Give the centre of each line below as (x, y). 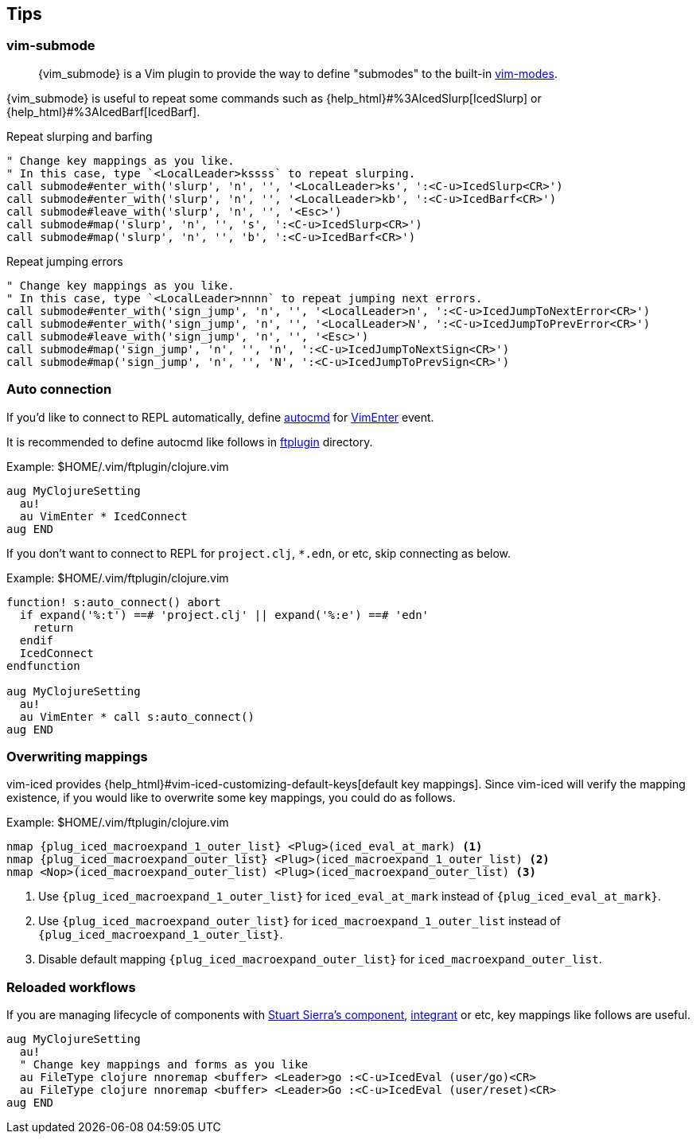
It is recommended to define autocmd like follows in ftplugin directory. (190, 442)
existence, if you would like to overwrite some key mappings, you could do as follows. (231, 798)
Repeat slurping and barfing (80, 136)
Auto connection (59, 389)
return (53, 627)
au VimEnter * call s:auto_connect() (137, 716)
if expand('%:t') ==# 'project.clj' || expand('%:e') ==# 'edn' (224, 615)
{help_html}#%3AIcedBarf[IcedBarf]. (103, 111)
